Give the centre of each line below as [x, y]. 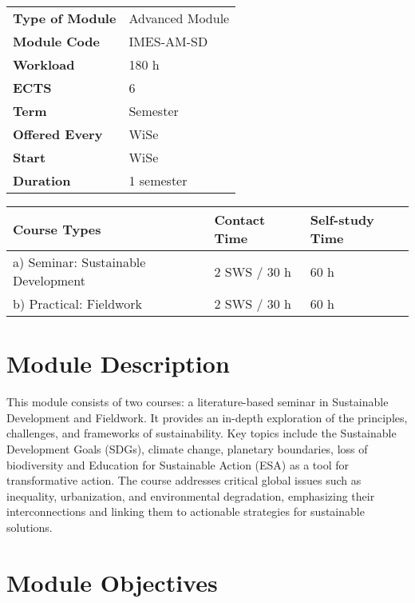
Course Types [57, 229]
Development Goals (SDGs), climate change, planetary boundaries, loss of [187, 448]
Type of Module [65, 18]
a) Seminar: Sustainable [79, 262]
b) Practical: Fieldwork [77, 303]
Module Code [56, 41]
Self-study [342, 220]
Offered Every [58, 134]
